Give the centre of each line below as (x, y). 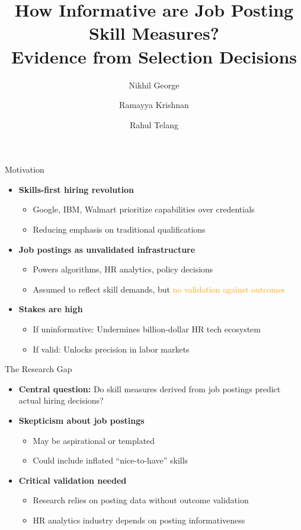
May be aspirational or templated (94, 440)
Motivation (25, 169)
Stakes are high (51, 309)
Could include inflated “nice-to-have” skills (111, 460)
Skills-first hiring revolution (76, 189)
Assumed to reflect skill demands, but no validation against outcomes (159, 289)
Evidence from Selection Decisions (154, 56)
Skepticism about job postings (81, 420)
